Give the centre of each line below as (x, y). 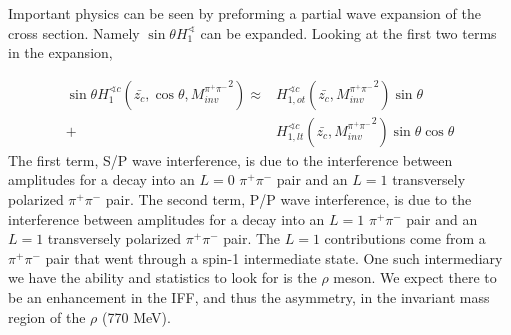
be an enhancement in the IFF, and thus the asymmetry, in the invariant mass (249, 297)
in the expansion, (60, 52)
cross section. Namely (74, 32)
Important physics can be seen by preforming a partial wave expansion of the (244, 13)
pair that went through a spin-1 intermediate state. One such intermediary (274, 257)
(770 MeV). (136, 316)
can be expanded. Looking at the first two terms (348, 32)
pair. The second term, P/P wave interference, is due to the (288, 199)
